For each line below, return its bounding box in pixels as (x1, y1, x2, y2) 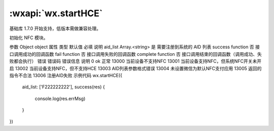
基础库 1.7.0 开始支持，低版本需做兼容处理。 (9, 25, 101, 31)
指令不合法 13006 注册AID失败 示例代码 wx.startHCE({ (9, 72, 123, 78)
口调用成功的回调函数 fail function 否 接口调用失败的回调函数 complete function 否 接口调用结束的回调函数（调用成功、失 (9, 51, 262, 57)
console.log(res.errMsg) (35, 95, 86, 102)
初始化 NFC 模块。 (9, 35, 48, 41)
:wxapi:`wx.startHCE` (9, 8, 103, 19)
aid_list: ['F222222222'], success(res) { (22, 84, 105, 90)
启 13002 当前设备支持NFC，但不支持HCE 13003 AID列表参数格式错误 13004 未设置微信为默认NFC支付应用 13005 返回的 (9, 65, 262, 71)
